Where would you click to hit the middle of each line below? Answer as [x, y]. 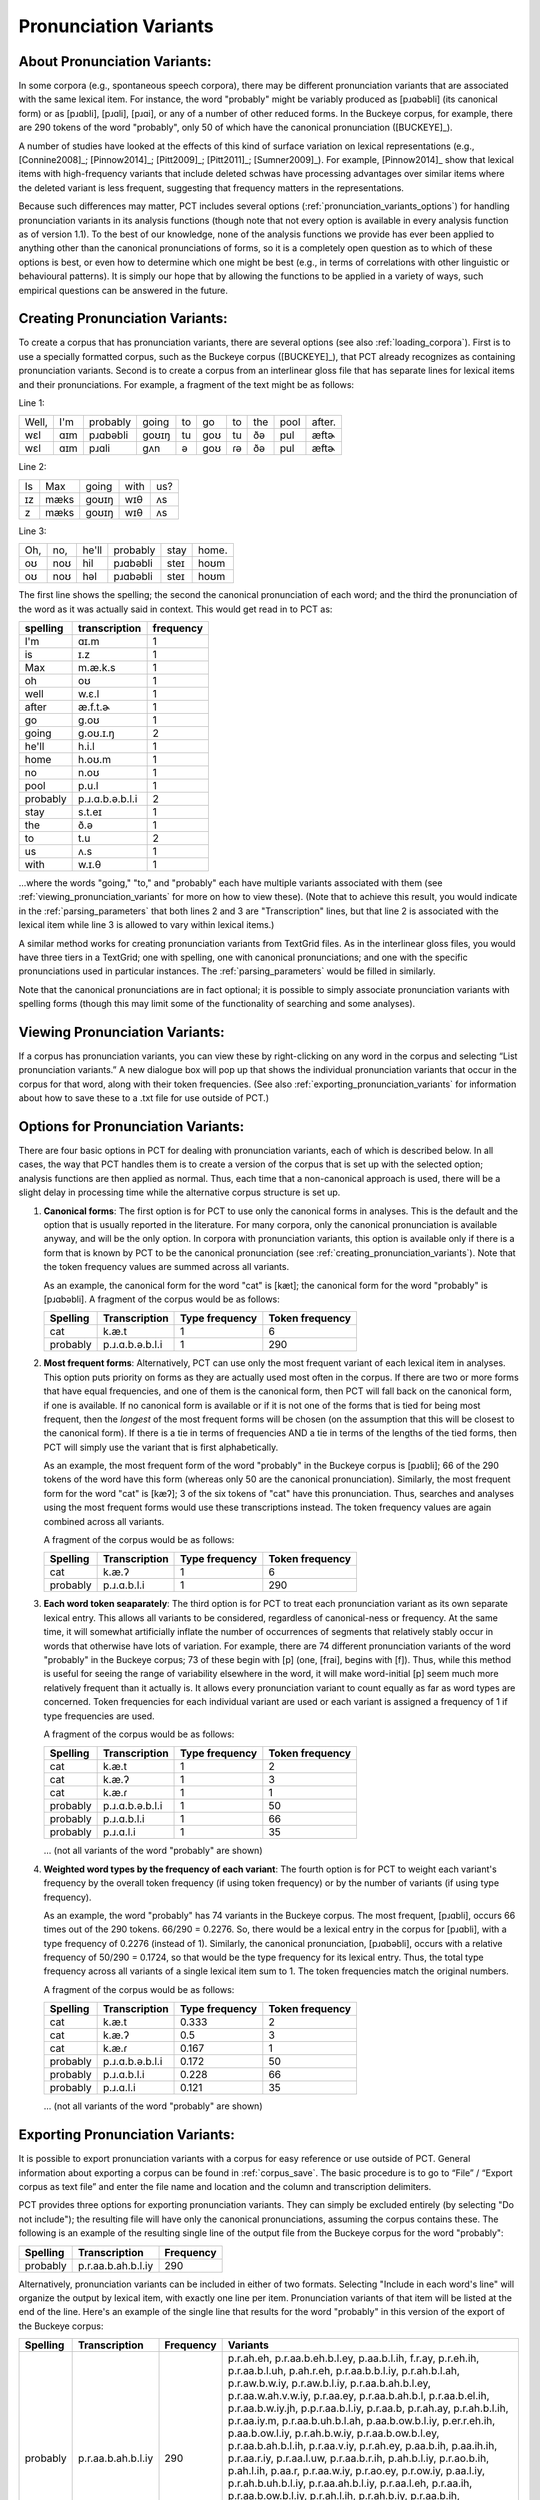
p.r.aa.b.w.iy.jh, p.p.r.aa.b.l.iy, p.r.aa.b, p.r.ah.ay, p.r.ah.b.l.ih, [368, 2408]
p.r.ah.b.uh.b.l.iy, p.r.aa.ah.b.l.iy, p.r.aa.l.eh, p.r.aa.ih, [350, 2483]
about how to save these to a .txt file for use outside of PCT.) [144, 1098]
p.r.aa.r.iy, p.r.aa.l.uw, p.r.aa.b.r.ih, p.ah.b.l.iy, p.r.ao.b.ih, [358, 2458]
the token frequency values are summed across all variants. [166, 1267]
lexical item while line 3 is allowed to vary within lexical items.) [146, 925]
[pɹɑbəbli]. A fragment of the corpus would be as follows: [161, 1299]
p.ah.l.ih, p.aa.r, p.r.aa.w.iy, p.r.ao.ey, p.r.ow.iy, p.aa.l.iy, [356, 2471]
